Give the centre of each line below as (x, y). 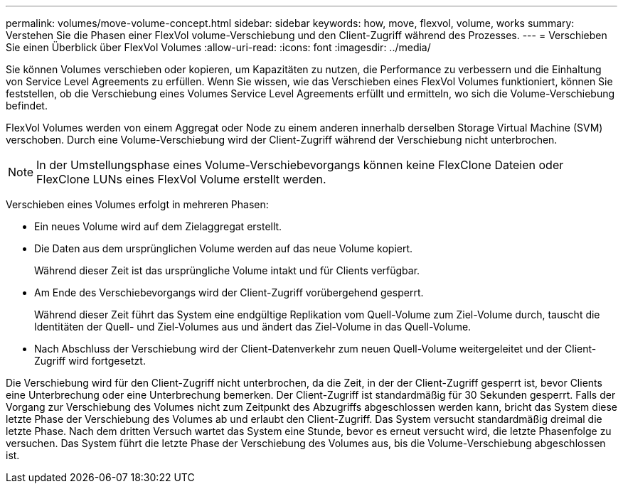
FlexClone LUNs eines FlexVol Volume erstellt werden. (181, 179)
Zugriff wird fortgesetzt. (90, 361)
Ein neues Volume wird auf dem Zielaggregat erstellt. (158, 226)
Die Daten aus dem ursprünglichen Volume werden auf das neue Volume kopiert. (224, 248)
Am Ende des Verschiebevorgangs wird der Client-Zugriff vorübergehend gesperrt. (229, 292)
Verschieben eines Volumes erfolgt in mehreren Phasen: (137, 204)
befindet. (27, 106)
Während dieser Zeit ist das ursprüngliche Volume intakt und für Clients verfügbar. (227, 270)
